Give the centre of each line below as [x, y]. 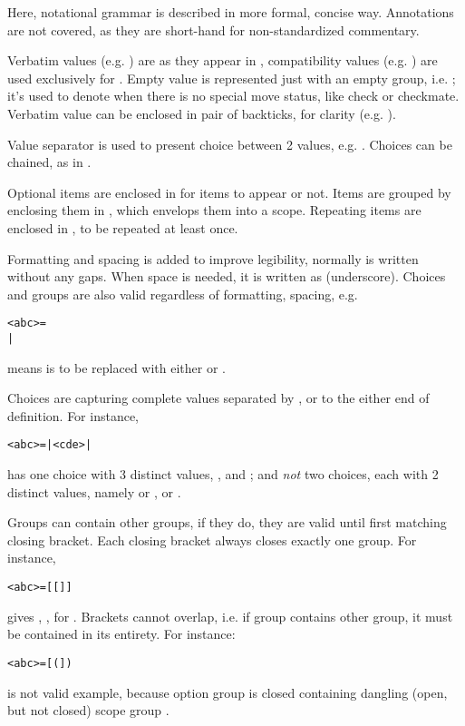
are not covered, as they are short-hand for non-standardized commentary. [213, 29]
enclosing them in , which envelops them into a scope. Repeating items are [214, 210]
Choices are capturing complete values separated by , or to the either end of [218, 398]
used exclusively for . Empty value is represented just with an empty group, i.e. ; [232, 78]
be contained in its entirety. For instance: [121, 634]
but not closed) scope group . [88, 710]
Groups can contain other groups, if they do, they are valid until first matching [227, 522]
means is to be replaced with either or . [116, 367]
